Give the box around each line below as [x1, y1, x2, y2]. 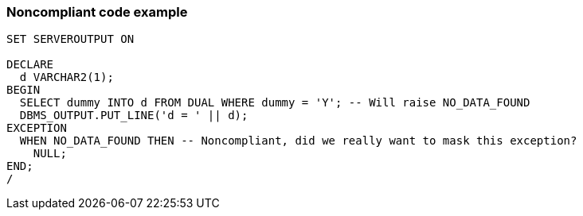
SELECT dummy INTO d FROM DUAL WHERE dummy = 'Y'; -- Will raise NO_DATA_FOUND [19, 96, 530, 110]
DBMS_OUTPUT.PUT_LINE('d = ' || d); [19, 109, 248, 122]
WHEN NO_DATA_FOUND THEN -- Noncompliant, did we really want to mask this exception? [19, 134, 577, 148]
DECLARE [6, 58, 54, 71]
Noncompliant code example [6, 4, 188, 20]
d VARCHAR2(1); [19, 71, 114, 84]
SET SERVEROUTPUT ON [6, 33, 135, 46]
